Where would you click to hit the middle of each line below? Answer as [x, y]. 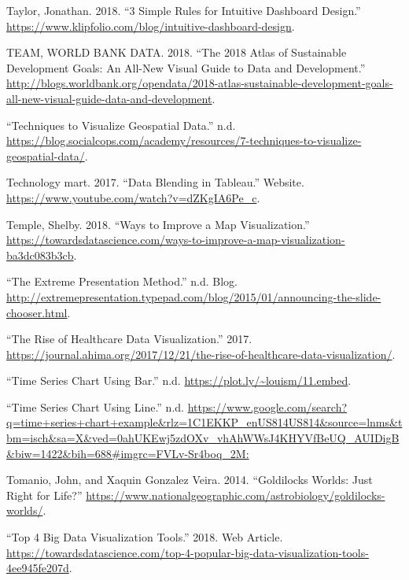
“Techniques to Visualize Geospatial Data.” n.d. [121, 125]
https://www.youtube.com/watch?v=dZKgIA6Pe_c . [133, 197]
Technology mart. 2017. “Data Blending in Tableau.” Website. [155, 182]
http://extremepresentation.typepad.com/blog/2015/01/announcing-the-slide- [194, 296]
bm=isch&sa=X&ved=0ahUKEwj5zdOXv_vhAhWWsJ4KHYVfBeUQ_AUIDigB [203, 438]
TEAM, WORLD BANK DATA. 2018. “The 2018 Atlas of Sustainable [177, 52]
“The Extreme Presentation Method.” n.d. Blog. [122, 281]
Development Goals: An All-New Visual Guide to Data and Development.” [186, 67]
